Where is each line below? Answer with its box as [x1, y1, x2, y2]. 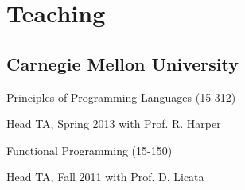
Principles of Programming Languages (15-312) [6, 88, 236, 105]
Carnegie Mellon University [6, 51, 239, 76]
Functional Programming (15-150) [6, 142, 173, 158]
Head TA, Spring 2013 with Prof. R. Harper [6, 115, 221, 132]
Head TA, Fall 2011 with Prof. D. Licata [6, 169, 204, 185]
